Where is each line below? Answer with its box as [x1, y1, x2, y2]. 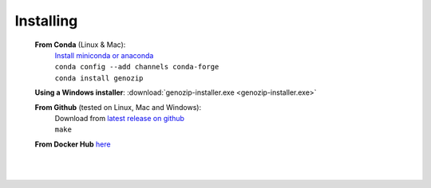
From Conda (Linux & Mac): [34, 40, 126, 49]
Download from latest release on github [54, 113, 185, 123]
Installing [14, 12, 78, 29]
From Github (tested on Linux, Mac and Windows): [34, 102, 202, 112]
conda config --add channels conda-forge [54, 62, 219, 72]
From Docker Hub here [34, 139, 111, 149]
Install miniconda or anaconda [54, 50, 154, 60]
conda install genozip [54, 73, 144, 83]
